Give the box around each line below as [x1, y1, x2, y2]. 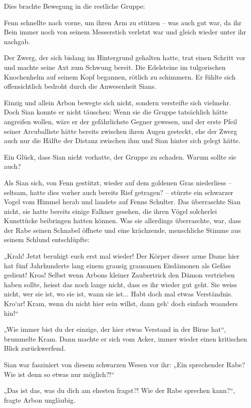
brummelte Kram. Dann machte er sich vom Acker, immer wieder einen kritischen [4, 333, 247, 343]
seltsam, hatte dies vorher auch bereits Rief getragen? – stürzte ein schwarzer [4, 187, 234, 197]
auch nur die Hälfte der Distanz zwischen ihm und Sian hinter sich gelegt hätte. [4, 135, 241, 146]
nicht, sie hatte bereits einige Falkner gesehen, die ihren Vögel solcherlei [4, 206, 217, 216]
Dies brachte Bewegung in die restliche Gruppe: [4, 1, 145, 11]
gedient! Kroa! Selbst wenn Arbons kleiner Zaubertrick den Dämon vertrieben [4, 270, 235, 280]
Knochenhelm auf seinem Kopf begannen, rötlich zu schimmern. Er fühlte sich [4, 71, 236, 82]
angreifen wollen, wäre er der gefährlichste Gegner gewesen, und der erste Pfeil [4, 116, 237, 126]
